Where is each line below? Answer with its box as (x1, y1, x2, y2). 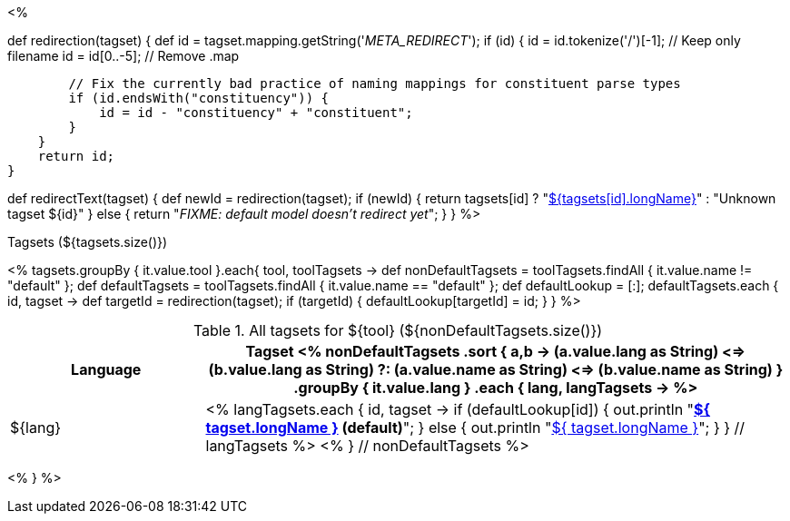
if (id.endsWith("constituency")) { (68, 91, 330, 105)
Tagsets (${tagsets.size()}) (7, 234, 168, 250)
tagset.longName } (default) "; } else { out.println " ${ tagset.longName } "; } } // (205, 418, 746, 437)
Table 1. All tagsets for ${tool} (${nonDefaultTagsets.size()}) (193, 321, 603, 339)
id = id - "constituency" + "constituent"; (99, 105, 413, 120)
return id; (37, 149, 115, 163)
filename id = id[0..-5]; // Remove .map (7, 48, 240, 64)
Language (71, 360, 142, 378)
